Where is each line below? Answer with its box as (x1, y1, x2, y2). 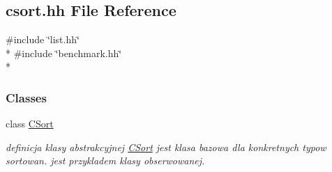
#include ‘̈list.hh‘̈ (6, 32, 80, 47)
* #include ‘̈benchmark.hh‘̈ (6, 45, 122, 60)
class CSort (6, 116, 54, 131)
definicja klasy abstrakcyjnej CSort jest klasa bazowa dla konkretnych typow (6, 139, 326, 154)
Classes (6, 88, 47, 106)
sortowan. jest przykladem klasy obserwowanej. (6, 153, 205, 168)
